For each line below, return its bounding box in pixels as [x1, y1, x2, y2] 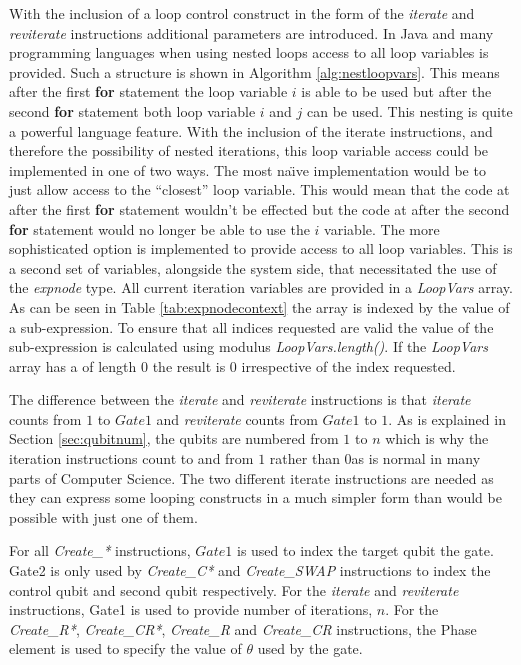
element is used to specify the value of [9, 638, 242, 659]
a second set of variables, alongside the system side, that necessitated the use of [9, 257, 497, 278]
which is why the [385, 428, 489, 449]
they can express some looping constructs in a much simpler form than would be [9, 487, 502, 508]
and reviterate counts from [156, 408, 318, 429]
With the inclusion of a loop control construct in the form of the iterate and [9, 3, 475, 23]
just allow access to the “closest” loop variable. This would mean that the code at [9, 179, 510, 200]
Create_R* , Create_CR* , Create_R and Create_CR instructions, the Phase [9, 618, 477, 639]
